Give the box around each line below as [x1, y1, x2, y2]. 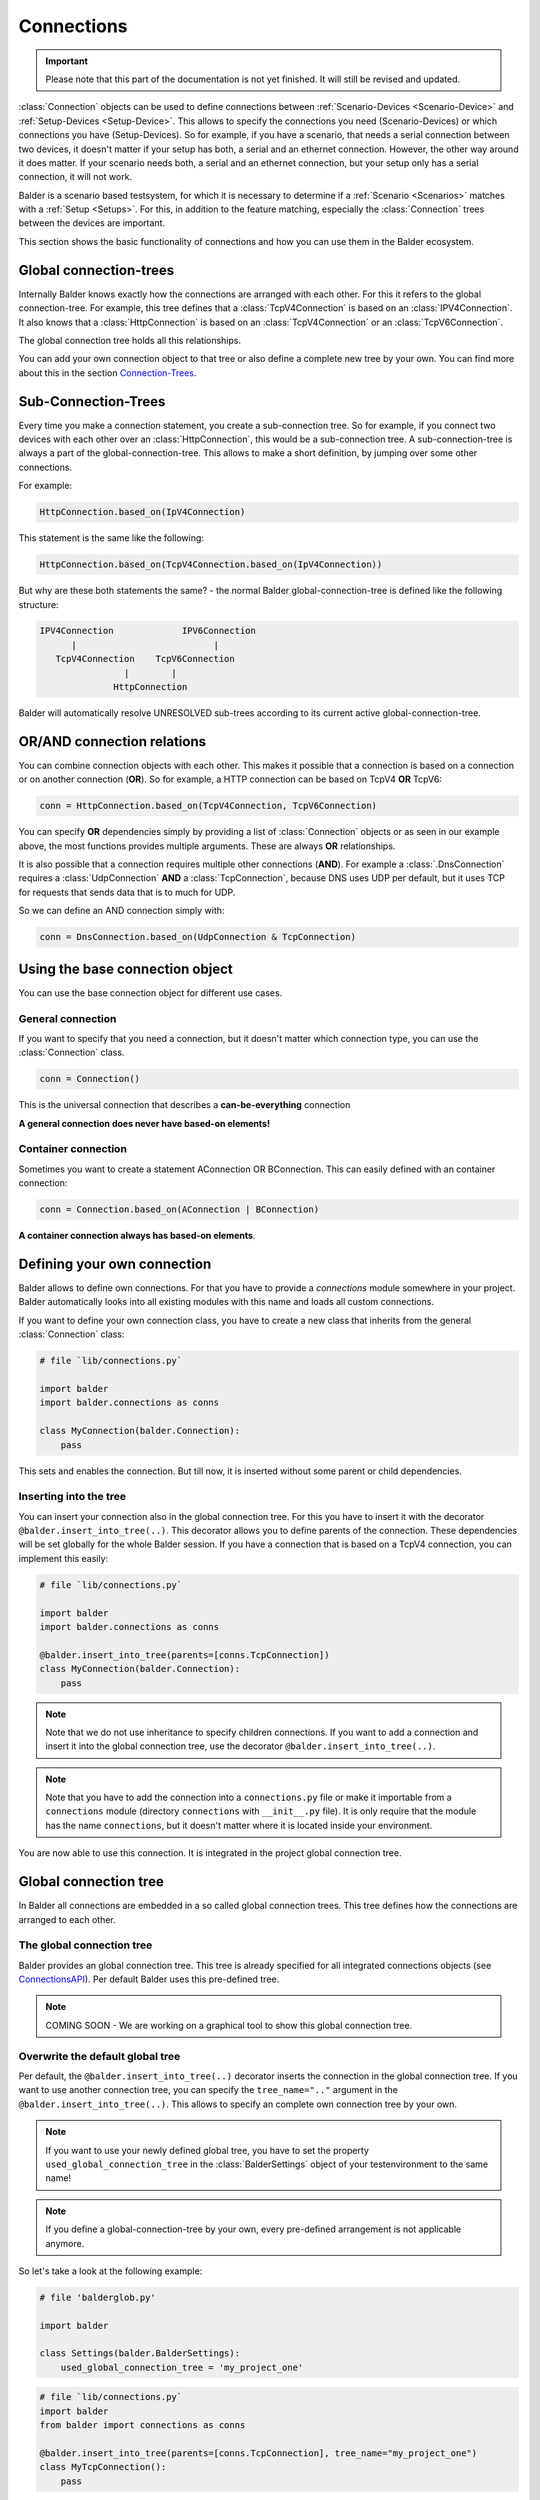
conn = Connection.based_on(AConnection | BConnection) [39, 1204, 320, 1215]
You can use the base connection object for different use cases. [18, 986, 283, 999]
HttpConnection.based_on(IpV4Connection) [39, 506, 246, 518]
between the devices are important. [18, 217, 165, 229]
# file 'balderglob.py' [39, 2291, 157, 2303]
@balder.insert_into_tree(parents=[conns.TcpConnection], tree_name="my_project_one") [39, 2448, 478, 2459]
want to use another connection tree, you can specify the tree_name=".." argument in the [18, 2084, 399, 2096]
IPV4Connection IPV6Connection [39, 625, 257, 637]
